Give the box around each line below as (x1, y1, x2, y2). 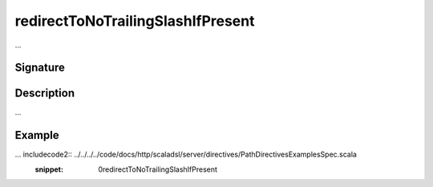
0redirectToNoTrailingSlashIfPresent (98, 165, 218, 174)
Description (14, 87, 75, 100)
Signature (14, 61, 66, 75)
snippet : (34, 165, 64, 174)
